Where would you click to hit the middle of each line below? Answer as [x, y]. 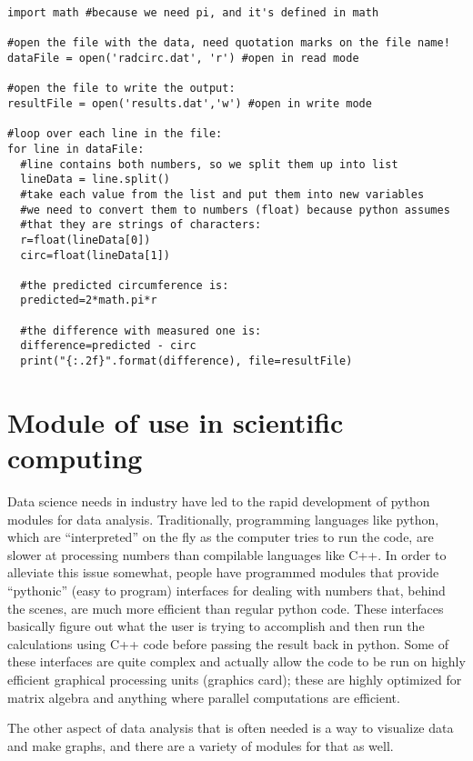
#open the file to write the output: [121, 89]
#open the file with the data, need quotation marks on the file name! [229, 43]
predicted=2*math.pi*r [89, 300]
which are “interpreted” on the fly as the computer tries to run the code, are [221, 537]
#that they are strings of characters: [141, 225]
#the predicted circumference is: [125, 285]
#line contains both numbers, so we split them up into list [209, 164]
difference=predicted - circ [108, 346]
